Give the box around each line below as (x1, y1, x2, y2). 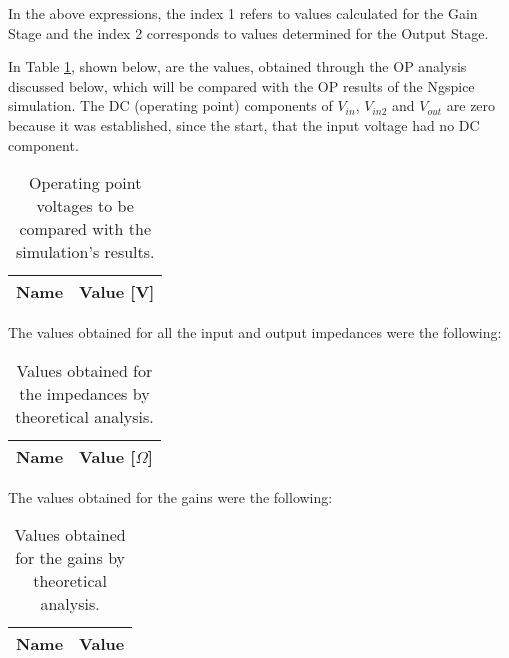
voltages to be (36, 194, 134, 218)
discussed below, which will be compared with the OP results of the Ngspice (8, 75, 475, 96)
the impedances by (19, 381, 150, 405)
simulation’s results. (15, 240, 155, 264)
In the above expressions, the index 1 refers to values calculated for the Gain (8, 3, 478, 23)
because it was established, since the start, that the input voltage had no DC (8, 114, 480, 135)
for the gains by (15, 546, 126, 570)
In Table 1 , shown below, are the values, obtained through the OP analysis (8, 56, 467, 77)
